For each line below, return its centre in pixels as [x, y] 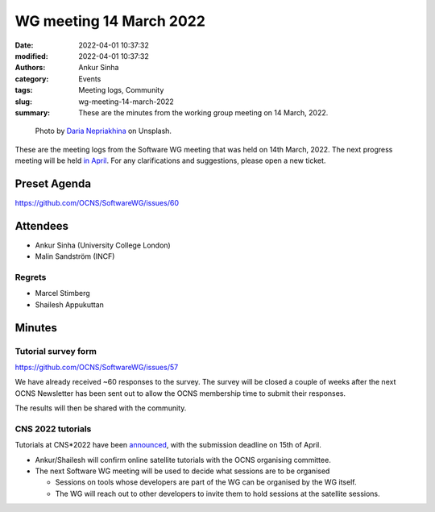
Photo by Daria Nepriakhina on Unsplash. [104, 131]
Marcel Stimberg [62, 293]
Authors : [30, 68]
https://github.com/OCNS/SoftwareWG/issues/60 [97, 202]
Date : [24, 45]
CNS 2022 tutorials [53, 429]
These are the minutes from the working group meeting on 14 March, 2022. [203, 112]
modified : [31, 56]
